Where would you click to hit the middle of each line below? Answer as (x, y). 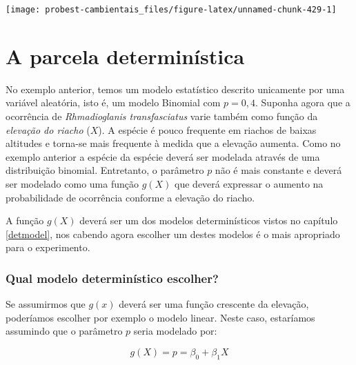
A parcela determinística (125, 56)
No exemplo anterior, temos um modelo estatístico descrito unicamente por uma (175, 89)
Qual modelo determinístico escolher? (112, 278)
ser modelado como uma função (72, 183)
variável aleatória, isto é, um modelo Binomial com (113, 102)
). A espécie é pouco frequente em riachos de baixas (207, 129)
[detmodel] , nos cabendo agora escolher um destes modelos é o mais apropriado (173, 234)
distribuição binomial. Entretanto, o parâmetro (105, 170)
